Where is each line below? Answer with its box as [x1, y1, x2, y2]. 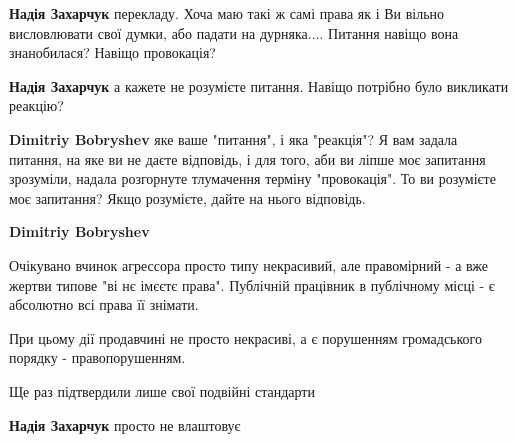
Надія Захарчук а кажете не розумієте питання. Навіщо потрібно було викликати [9, 75, 509, 96]
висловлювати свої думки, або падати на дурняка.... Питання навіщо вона [9, 22, 459, 43]
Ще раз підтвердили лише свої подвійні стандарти [9, 380, 315, 401]
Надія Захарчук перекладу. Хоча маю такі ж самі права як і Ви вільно [9, 3, 445, 23]
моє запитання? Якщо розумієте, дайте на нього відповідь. [9, 187, 366, 208]
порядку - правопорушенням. [9, 347, 186, 368]
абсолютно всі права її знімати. [9, 294, 199, 315]
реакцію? [9, 95, 64, 116]
